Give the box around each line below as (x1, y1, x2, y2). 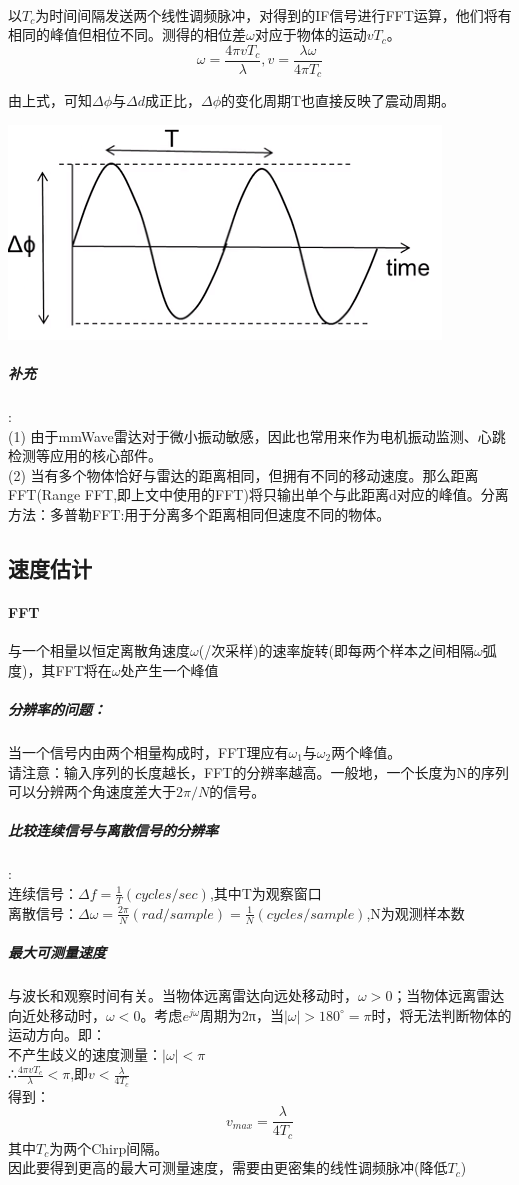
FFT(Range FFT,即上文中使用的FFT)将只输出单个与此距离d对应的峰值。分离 (8, 484, 509, 505)
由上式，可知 (8, 90, 92, 111)
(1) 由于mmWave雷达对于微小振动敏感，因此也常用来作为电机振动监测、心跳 (8, 425, 506, 446)
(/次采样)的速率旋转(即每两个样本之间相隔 (198, 640, 475, 661)
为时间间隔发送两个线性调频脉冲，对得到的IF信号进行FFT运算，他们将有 (35, 4, 512, 25)
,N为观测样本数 (366, 902, 465, 923)
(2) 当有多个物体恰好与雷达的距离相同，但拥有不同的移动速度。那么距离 (8, 464, 479, 485)
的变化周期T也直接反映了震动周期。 (221, 90, 456, 111)
